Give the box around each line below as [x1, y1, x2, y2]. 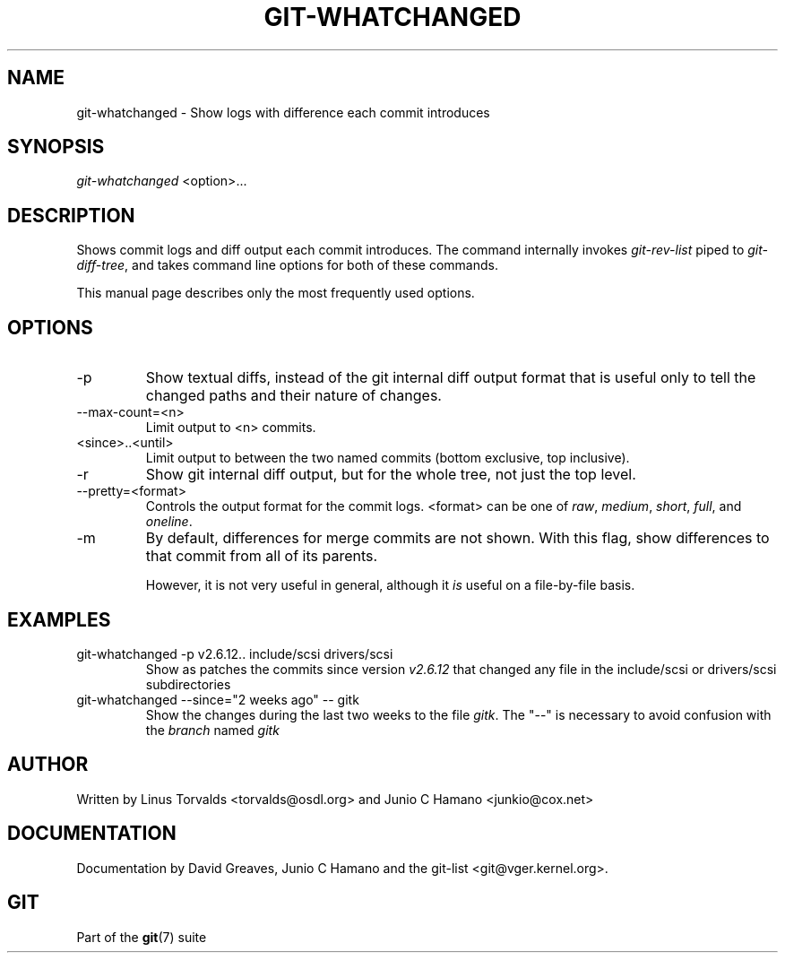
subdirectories [145, 676, 231, 692]
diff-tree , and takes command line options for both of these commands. [76, 257, 498, 273]
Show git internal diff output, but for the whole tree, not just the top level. [145, 465, 636, 484]
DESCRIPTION [7, 203, 135, 227]
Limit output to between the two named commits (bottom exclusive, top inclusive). [145, 450, 630, 466]
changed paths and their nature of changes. [145, 386, 442, 405]
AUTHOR [7, 753, 89, 776]
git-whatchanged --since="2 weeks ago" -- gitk [76, 691, 359, 707]
